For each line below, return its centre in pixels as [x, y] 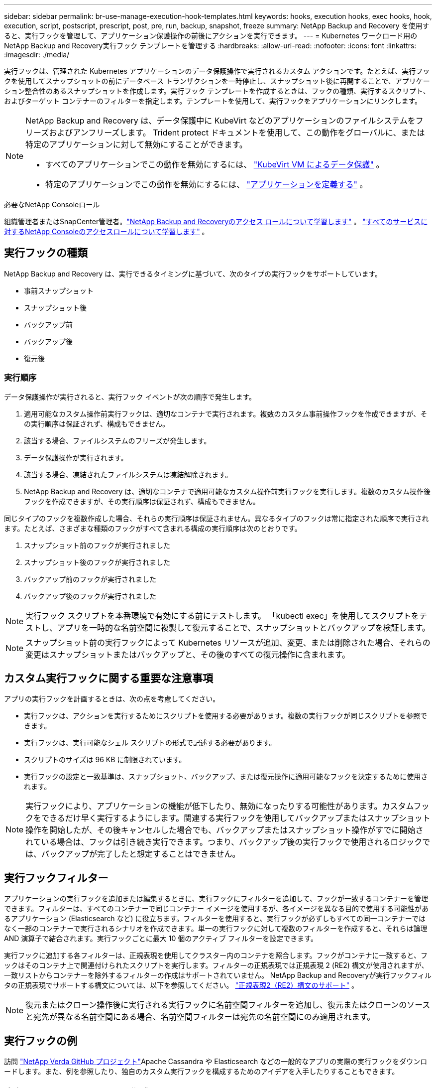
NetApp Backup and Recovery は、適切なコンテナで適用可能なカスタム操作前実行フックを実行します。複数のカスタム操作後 [227, 491]
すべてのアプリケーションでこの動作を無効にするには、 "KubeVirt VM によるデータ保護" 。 [215, 164]
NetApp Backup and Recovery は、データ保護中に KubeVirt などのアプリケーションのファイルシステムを [220, 121]
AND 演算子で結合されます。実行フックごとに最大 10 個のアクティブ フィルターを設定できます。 [161, 939]
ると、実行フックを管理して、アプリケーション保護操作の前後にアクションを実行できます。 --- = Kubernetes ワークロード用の [211, 36]
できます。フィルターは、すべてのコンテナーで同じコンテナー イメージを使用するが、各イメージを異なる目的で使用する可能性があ [217, 909]
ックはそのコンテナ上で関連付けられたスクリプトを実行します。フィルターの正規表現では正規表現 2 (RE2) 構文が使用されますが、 [216, 965]
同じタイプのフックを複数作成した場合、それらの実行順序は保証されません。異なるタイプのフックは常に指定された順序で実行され [217, 518]
